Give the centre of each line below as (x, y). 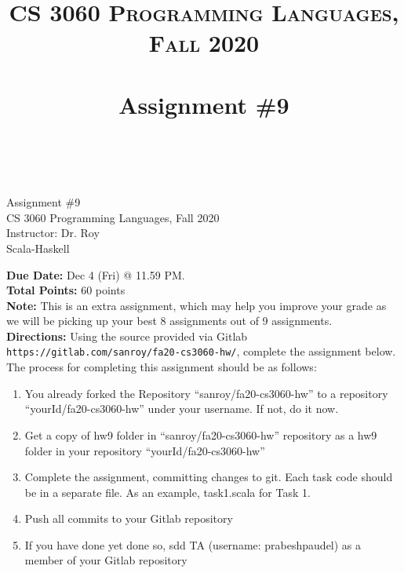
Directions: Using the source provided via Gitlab (127, 336)
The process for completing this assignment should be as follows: (162, 367)
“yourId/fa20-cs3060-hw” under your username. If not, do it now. (182, 409)
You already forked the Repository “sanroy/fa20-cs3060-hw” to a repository (206, 393)
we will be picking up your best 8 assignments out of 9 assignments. (169, 321)
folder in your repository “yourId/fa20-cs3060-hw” (145, 450)
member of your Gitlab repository (106, 560)
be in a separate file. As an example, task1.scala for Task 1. (167, 492)
